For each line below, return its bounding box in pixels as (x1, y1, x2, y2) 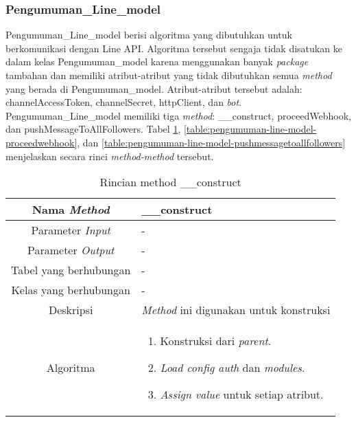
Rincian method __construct (99, 174, 241, 190)
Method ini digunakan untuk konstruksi (141, 302, 331, 318)
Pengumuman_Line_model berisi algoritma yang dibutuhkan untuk (5, 27, 292, 42)
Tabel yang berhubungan (11, 262, 131, 278)
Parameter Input (31, 222, 110, 238)
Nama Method (32, 201, 110, 218)
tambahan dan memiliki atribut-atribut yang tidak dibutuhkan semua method (5, 68, 332, 82)
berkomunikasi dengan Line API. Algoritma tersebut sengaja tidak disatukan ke (5, 41, 342, 55)
